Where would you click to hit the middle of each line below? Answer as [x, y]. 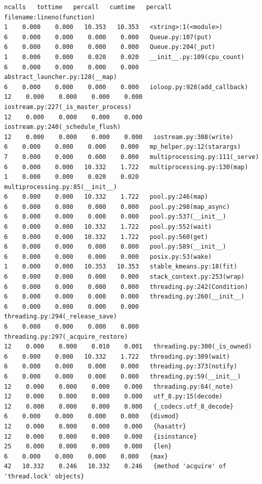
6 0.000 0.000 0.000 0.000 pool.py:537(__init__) [115, 217]
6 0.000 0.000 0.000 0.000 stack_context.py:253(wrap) [124, 277]
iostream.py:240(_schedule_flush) [63, 127]
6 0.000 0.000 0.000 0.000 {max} [86, 456]
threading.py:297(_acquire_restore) [66, 337]
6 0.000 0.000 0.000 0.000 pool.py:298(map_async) [117, 207]
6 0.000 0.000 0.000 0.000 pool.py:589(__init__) [115, 247]
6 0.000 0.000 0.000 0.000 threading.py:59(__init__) [123, 376]
